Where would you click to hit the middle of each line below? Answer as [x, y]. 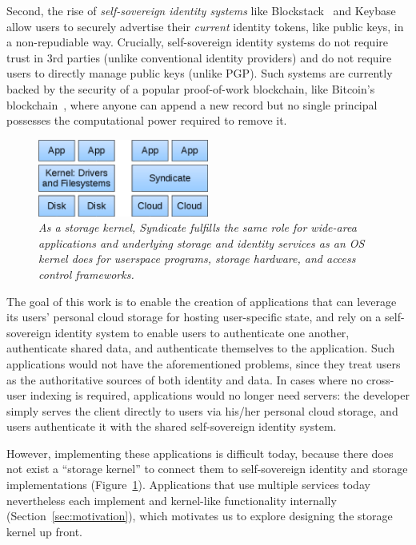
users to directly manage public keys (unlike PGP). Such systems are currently [200, 73]
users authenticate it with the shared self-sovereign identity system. [172, 426]
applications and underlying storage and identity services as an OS [202, 243]
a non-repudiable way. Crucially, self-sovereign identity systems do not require [197, 42]
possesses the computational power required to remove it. [147, 120]
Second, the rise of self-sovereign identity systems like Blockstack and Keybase [201, 10]
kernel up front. [44, 531]
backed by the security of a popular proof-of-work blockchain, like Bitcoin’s [191, 88]
